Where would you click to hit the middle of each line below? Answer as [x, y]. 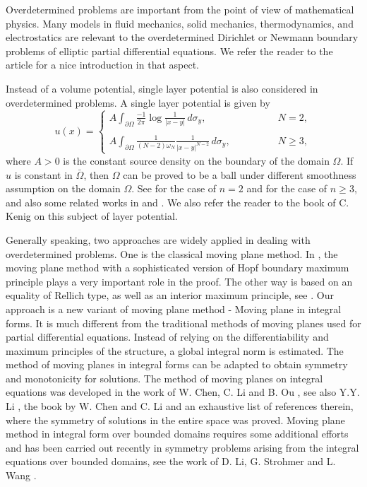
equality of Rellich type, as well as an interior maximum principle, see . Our [170, 295]
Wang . [21, 475]
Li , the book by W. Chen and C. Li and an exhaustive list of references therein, [180, 406]
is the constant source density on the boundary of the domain [196, 160]
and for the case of [287, 188]
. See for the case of [174, 188]
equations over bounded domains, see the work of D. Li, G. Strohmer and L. [171, 461]
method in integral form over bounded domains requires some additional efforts [177, 434]
